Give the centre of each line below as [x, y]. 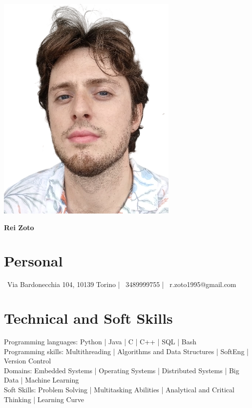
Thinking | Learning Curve [44, 399]
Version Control [28, 361]
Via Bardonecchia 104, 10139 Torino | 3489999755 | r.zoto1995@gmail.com [122, 284]
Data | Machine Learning [42, 380]
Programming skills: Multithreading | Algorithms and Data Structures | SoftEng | [126, 351]
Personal [33, 261]
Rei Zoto [19, 227]
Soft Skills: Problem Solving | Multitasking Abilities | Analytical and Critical [119, 389]
